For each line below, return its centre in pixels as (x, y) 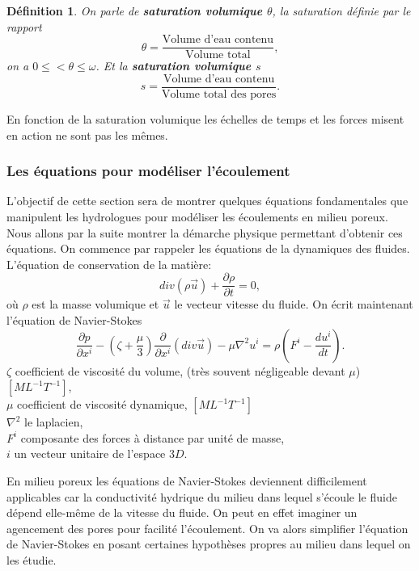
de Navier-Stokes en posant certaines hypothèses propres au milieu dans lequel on (209, 544)
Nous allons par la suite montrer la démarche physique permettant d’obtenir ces (205, 232)
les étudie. (32, 559)
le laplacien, (54, 422)
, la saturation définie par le (341, 10)
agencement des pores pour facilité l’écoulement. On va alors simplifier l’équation (207, 528)
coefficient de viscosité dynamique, (102, 404)
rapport (24, 26)
